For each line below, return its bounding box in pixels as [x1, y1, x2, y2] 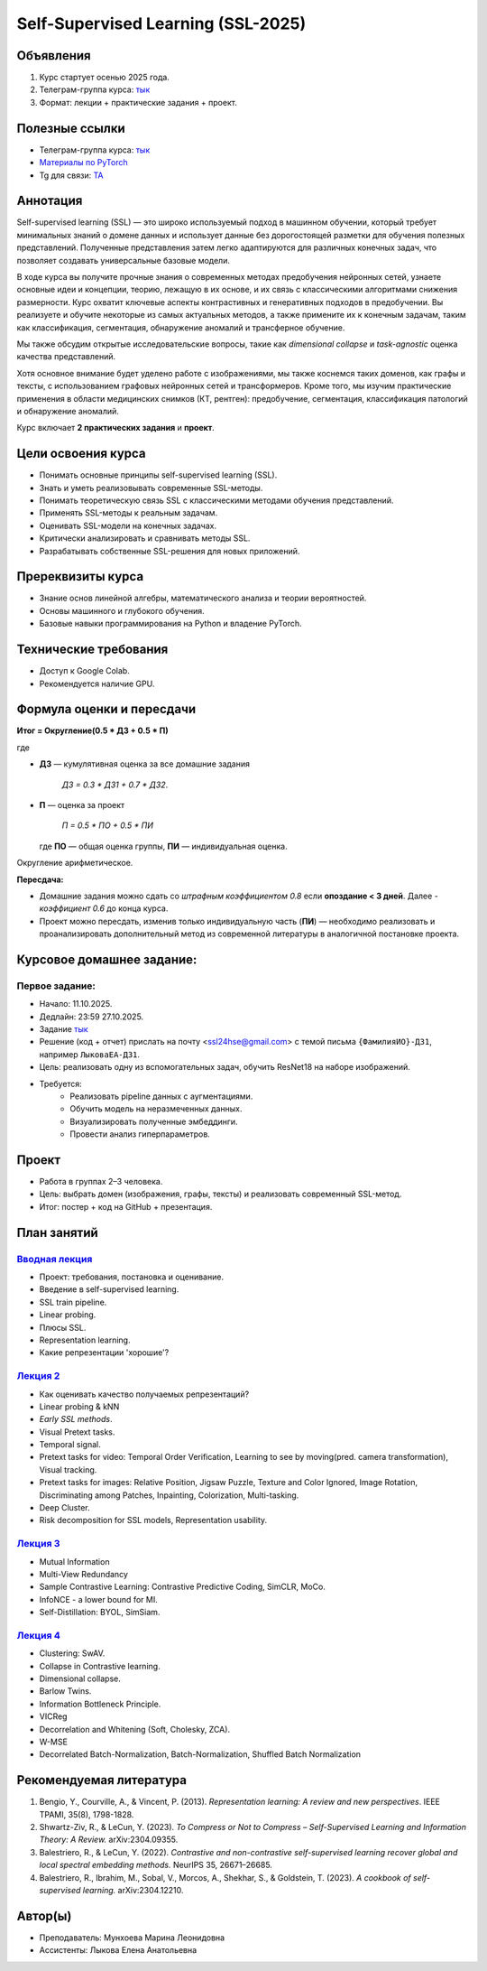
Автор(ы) [16, 1908, 72, 1923]
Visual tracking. [39, 1464, 97, 1475]
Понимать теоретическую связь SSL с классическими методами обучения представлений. [39, 495, 394, 506]
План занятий [16, 1224, 98, 1241]
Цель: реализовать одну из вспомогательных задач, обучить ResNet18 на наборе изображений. [39, 1062, 410, 1073]
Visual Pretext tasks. [39, 1427, 115, 1437]
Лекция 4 [16, 1629, 60, 1641]
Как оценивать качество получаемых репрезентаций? [39, 1389, 250, 1399]
